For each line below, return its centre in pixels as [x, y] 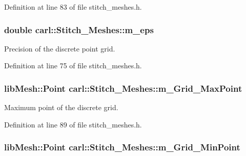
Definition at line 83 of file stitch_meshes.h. [73, 7]
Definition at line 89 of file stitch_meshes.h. [73, 124]
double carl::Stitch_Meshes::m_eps [79, 29]
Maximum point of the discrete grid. [61, 107]
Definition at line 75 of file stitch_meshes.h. [73, 66]
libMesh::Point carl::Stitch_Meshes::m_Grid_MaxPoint [123, 88]
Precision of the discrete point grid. [60, 48]
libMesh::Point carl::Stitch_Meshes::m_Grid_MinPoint [122, 147]
